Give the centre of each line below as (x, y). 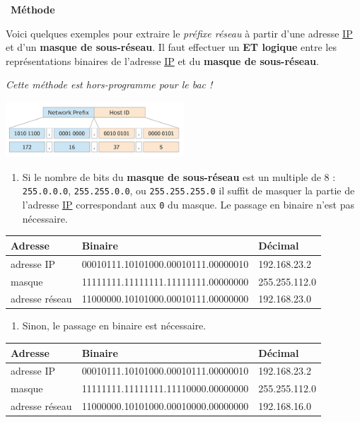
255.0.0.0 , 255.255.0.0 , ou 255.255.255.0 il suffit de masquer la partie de (188, 191)
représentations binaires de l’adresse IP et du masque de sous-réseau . (162, 60)
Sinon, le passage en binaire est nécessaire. (114, 326)
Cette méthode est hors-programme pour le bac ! (109, 84)
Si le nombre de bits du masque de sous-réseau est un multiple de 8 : (179, 176)
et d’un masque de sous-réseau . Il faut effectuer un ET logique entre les (171, 47)
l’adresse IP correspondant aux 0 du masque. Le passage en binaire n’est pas (188, 205)
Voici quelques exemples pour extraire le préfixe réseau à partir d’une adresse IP (179, 33)
